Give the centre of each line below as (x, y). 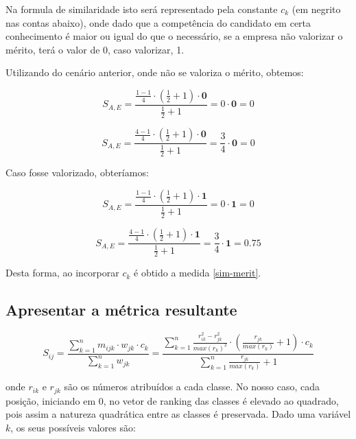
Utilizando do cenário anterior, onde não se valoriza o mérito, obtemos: (155, 72)
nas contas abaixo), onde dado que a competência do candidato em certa (158, 22)
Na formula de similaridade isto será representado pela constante (142, 9)
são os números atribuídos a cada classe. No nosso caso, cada (192, 387)
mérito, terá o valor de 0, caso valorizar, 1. (95, 49)
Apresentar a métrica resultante (121, 310)
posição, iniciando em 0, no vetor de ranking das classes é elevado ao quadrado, (172, 400)
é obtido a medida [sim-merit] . (198, 273)
